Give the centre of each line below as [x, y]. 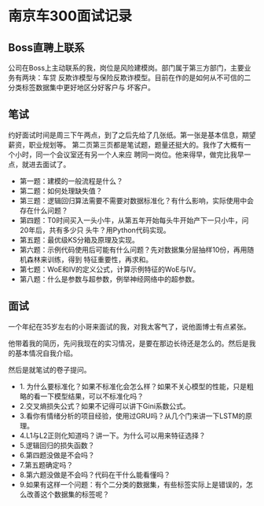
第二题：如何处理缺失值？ [61, 191]
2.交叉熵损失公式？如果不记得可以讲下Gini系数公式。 [104, 406]
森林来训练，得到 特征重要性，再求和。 [90, 259]
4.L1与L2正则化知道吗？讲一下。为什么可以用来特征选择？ [112, 435]
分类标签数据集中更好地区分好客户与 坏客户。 [81, 87]
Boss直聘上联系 [46, 47]
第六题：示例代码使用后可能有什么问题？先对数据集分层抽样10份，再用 [133, 249]
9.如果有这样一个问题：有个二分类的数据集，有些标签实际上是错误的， [133, 484]
